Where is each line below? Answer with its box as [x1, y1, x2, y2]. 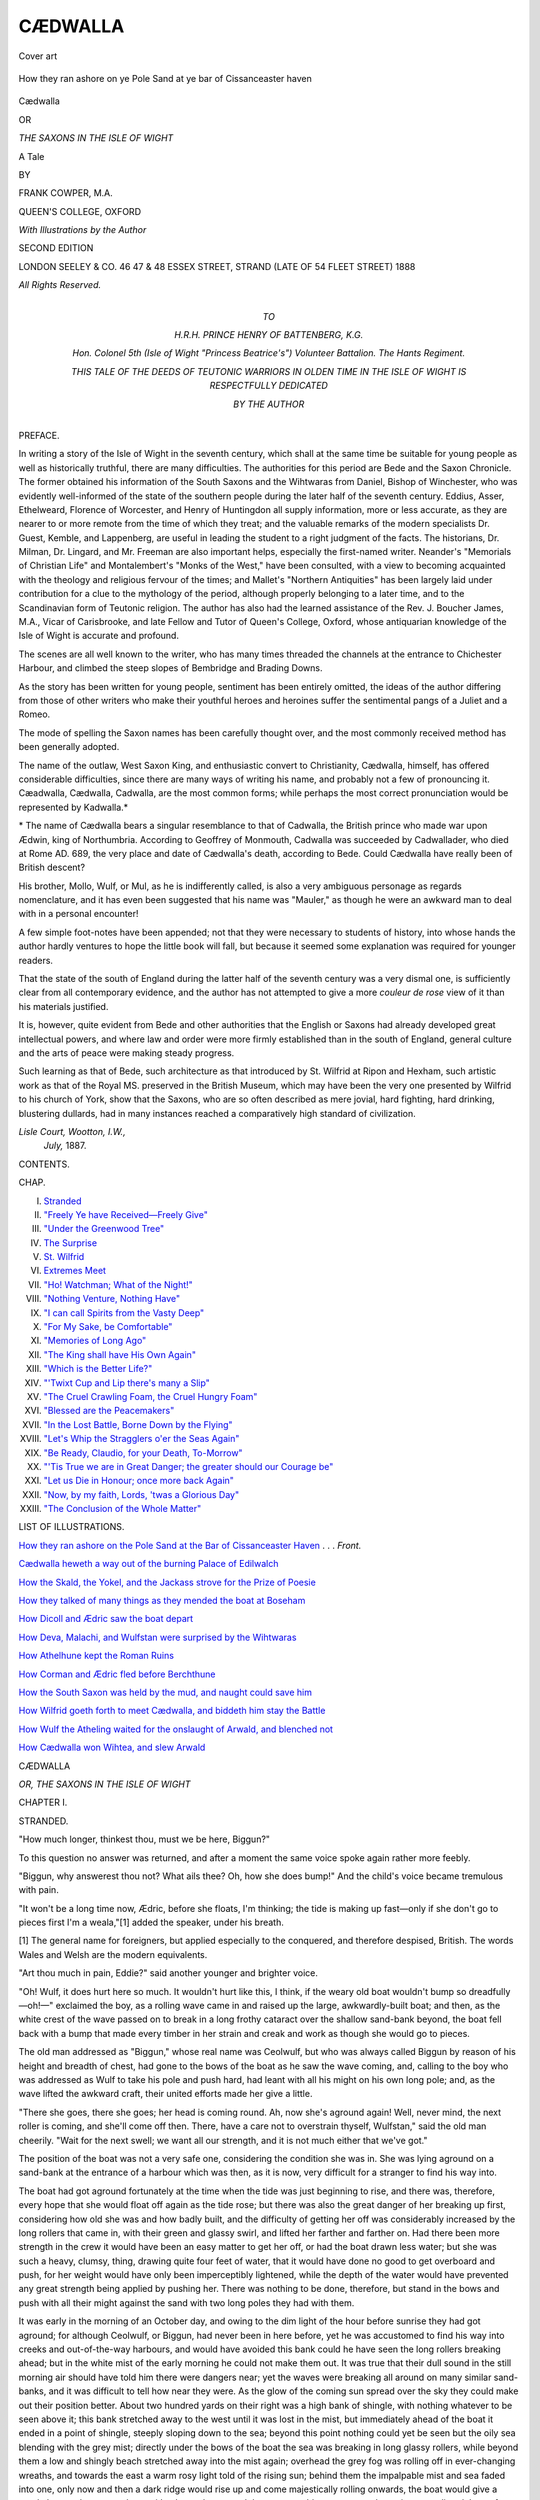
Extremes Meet [43, 1265, 107, 1277]
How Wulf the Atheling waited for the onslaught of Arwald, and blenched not [18, 1723, 334, 1735]
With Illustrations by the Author [18, 224, 147, 236]
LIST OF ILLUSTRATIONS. [18, 1521, 125, 1533]
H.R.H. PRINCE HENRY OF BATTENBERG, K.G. [173, 329, 364, 341]
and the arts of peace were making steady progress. [18, 1046, 235, 1059]
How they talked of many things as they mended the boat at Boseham [18, 1595, 306, 1607]
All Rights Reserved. [18, 279, 102, 291]
